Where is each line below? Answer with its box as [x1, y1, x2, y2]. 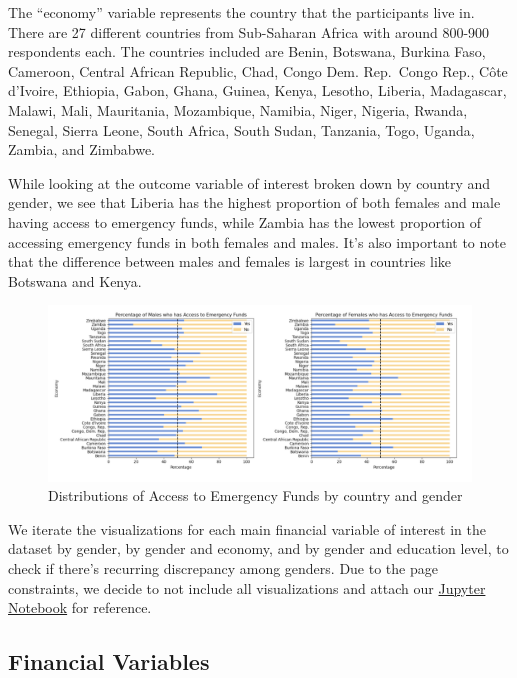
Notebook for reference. [8, 597, 152, 618]
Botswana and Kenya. [8, 270, 142, 291]
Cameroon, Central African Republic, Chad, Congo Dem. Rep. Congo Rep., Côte [8, 60, 508, 81]
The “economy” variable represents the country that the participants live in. [8, 2, 475, 22]
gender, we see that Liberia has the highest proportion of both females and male [8, 192, 501, 213]
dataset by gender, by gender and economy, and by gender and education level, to [8, 538, 509, 559]
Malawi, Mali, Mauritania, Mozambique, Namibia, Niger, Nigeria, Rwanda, [8, 99, 468, 120]
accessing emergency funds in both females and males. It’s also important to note [8, 231, 506, 252]
